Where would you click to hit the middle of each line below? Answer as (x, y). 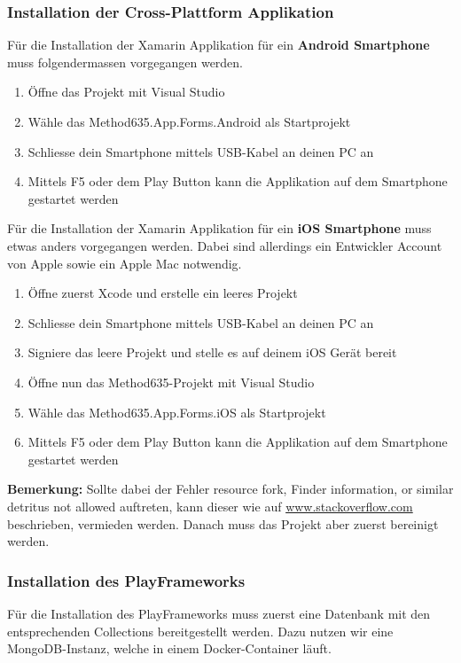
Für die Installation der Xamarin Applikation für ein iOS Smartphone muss (219, 228)
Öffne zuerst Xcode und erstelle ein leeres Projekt (163, 293)
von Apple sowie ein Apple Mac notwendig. (125, 263)
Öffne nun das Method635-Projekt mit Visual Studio (171, 382)
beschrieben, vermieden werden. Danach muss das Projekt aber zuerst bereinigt (223, 523)
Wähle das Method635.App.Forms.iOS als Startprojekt (177, 412)
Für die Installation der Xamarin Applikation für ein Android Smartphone (219, 45)
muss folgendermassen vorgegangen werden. (125, 62)
